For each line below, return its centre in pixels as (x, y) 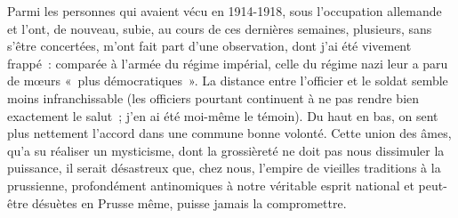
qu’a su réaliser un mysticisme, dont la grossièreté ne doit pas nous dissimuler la (226, 150)
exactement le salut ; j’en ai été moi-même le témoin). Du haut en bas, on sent (223, 115)
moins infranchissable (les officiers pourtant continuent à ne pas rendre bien (213, 97)
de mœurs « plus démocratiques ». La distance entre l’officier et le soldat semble (228, 81)
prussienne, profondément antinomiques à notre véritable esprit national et (211, 185)
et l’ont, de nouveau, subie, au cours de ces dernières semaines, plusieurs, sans (220, 28)
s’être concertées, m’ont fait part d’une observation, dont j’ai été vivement (209, 46)
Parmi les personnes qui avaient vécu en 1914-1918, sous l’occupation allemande (225, 11)
